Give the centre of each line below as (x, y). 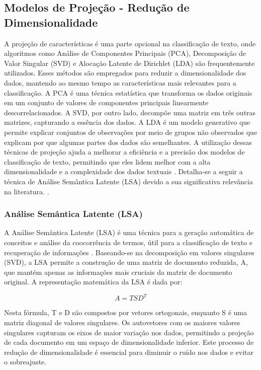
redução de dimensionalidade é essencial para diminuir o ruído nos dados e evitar (129, 352)
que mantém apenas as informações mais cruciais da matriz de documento (118, 272)
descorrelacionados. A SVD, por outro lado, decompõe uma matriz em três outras (130, 112)
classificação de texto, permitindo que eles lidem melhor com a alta (107, 161)
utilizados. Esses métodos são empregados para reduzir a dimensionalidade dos (125, 73)
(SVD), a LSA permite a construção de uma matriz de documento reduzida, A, (126, 262)
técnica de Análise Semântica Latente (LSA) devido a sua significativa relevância (128, 181)
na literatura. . (27, 191)
